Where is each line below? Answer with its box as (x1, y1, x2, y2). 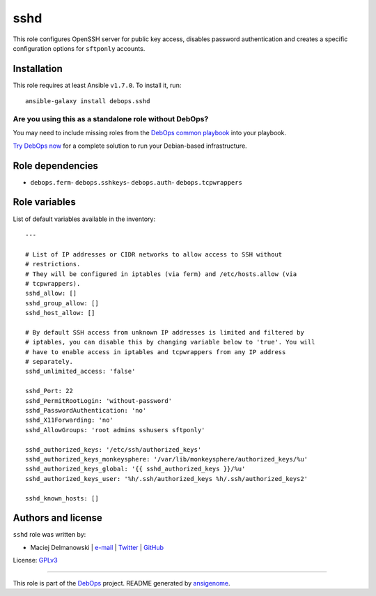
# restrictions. (25, 260, 81, 268)
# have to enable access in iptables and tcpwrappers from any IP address (25, 348, 286, 356)
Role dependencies (13, 160, 99, 171)
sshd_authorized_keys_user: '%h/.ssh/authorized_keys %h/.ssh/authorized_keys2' (25, 475, 308, 482)
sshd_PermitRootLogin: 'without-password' (25, 397, 173, 404)
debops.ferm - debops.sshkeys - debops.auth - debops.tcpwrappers (30, 178, 243, 186)
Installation (13, 63, 63, 75)
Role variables (13, 196, 76, 208)
